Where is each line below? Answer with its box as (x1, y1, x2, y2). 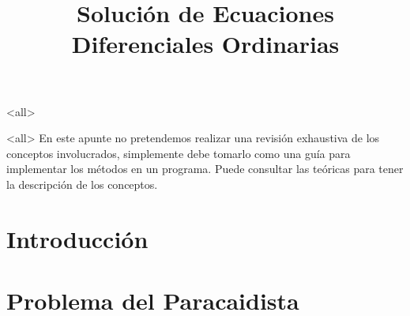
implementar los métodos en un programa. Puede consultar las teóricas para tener (6, 160, 404, 177)
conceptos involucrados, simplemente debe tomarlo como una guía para (6, 145, 351, 161)
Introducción (6, 222, 149, 254)
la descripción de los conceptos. (6, 175, 158, 192)
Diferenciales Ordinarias (71, 28, 340, 60)
